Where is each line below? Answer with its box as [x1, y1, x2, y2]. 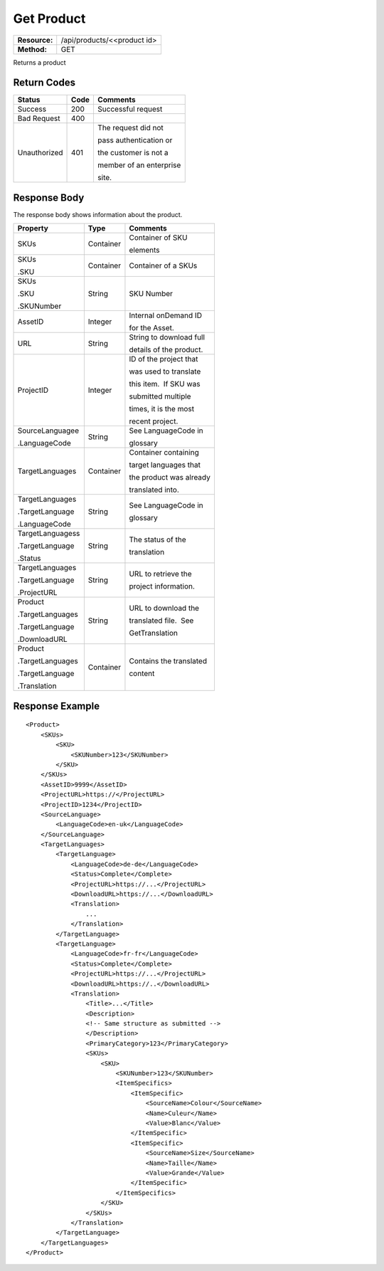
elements [129, 246, 160, 255]
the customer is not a [97, 148, 169, 158]
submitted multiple [129, 391, 191, 401]
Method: [17, 44, 48, 54]
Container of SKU [129, 233, 188, 243]
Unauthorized [17, 148, 63, 158]
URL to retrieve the [129, 569, 192, 579]
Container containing [129, 448, 199, 458]
